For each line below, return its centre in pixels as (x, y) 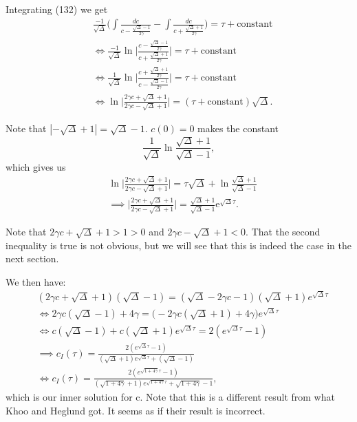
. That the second (283, 232)
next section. (32, 259)
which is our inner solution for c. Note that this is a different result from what (170, 397)
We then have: (36, 281)
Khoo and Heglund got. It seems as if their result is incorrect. (136, 410)
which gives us (36, 166)
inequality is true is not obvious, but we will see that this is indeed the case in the (178, 245)
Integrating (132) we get (57, 9)
